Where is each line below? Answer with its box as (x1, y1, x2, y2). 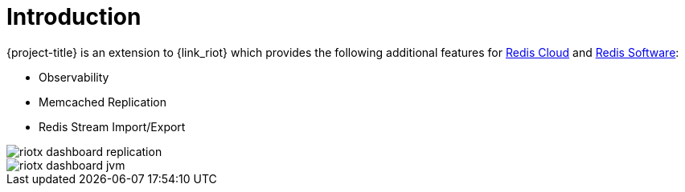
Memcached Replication (39, 94, 166, 109)
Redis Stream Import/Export (39, 119, 186, 134)
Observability (39, 70, 109, 84)
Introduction (6, 3, 142, 30)
